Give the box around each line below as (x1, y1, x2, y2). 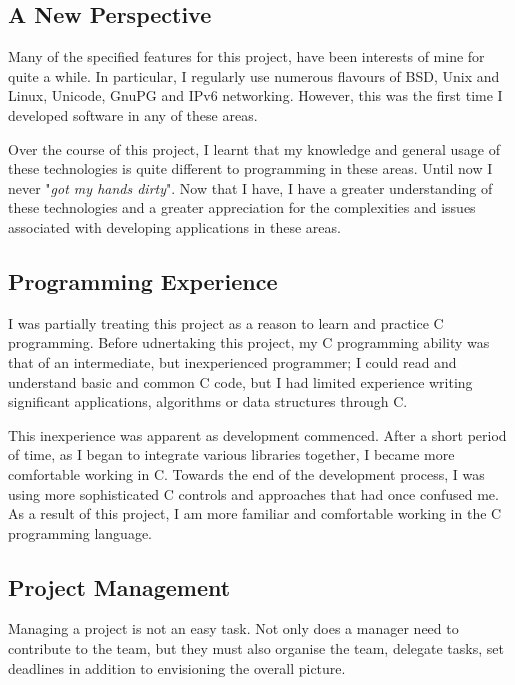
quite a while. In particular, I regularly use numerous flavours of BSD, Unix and (8, 65, 500, 86)
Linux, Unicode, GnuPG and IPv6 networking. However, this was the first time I (8, 85, 503, 106)
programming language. (8, 522, 152, 543)
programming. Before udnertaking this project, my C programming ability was (8, 332, 490, 353)
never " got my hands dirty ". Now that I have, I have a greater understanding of (8, 177, 493, 198)
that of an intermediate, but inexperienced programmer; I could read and (8, 351, 457, 372)
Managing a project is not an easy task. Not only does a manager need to (8, 618, 459, 639)
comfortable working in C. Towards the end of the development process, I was (8, 463, 485, 484)
